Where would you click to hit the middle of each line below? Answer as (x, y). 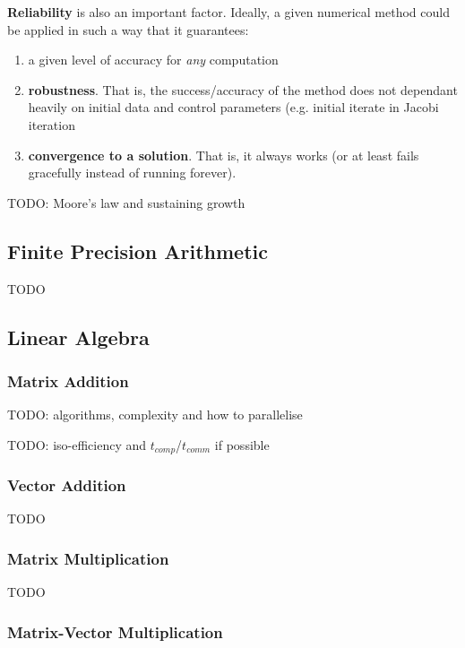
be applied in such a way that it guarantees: (128, 29)
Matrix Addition (68, 380)
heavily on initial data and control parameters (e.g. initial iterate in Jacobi (233, 107)
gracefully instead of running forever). (132, 173)
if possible (242, 444)
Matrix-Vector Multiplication (115, 631)
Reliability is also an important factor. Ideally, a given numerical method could (228, 12)
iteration (52, 124)
